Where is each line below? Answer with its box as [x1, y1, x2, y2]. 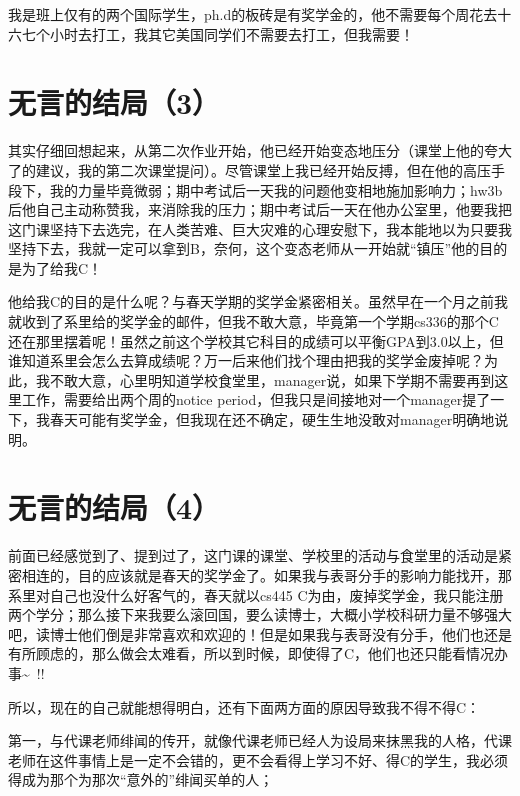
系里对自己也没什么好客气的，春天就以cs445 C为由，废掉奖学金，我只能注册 [8, 584, 504, 605]
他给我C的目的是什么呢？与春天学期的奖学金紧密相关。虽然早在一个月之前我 [8, 291, 509, 312]
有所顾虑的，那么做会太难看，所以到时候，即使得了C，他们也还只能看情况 [8, 643, 495, 664]
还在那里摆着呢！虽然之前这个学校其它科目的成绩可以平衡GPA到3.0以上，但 [8, 330, 504, 351]
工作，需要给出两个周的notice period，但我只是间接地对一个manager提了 [21, 389, 491, 410]
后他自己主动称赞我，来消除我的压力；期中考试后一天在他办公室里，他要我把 [8, 199, 512, 220]
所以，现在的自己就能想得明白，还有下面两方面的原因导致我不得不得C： [8, 696, 481, 717]
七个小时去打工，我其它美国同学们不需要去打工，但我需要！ [21, 23, 414, 44]
